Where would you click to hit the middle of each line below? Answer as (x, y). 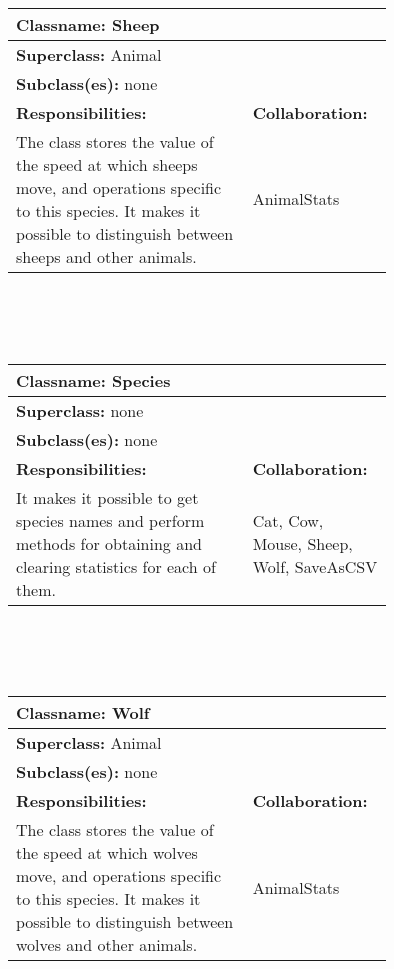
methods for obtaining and (109, 543)
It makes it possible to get (107, 497)
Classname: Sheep (88, 24)
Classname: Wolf (83, 713)
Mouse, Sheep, (302, 543)
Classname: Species (93, 380)
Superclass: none (80, 410)
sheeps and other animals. (106, 256)
